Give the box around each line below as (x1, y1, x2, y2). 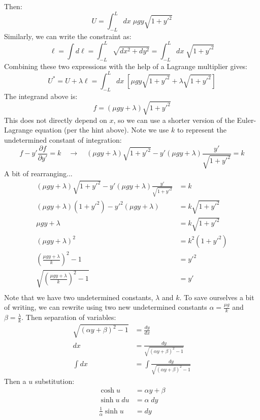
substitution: (35, 375, 75, 386)
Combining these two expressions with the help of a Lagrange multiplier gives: (4, 60, 248, 71)
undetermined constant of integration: (4, 135, 122, 145)
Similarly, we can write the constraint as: (4, 30, 132, 41)
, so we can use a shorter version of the (113, 114, 235, 125)
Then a (4, 375, 26, 386)
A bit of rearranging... (4, 168, 73, 179)
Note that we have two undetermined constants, (4, 292, 153, 302)
